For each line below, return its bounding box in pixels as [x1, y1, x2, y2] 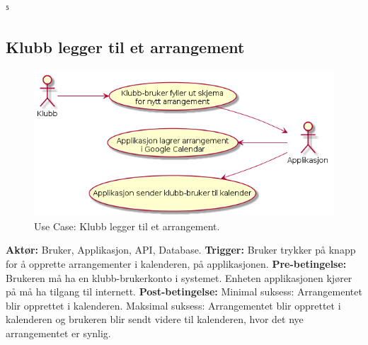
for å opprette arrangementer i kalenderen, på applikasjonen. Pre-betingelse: [6, 256, 347, 271]
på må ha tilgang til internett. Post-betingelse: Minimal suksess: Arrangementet [6, 284, 362, 299]
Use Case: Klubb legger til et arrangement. [34, 218, 220, 233]
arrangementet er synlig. [6, 325, 111, 340]
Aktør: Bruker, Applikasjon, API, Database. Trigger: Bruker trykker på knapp [6, 242, 356, 257]
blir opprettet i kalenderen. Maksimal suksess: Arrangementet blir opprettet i [6, 298, 341, 312]
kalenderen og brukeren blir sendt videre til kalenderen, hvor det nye [6, 312, 304, 327]
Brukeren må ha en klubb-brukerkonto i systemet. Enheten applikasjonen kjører [6, 270, 352, 285]
